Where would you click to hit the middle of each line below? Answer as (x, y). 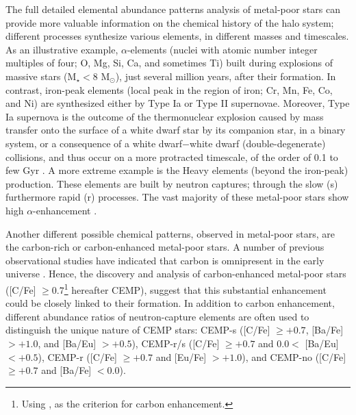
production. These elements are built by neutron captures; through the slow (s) (172, 183)
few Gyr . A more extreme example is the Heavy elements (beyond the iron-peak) (177, 170)
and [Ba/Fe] (66, 370)
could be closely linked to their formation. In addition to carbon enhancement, (170, 303)
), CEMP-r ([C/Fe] (77, 356)
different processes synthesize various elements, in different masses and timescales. (177, 36)
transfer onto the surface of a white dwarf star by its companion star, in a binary (176, 130)
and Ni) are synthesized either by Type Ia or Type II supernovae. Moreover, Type (178, 103)
